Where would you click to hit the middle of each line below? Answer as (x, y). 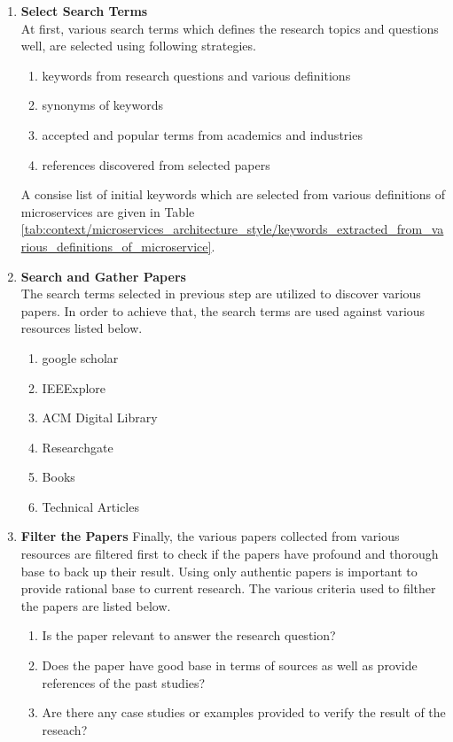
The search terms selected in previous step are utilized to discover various (221, 294)
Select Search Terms (84, 11)
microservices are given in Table (108, 211)
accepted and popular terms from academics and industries (202, 134)
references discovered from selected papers (156, 164)
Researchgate (78, 447)
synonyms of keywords (102, 105)
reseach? (65, 729)
